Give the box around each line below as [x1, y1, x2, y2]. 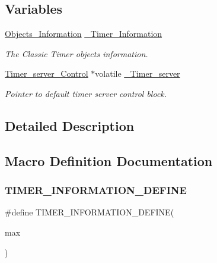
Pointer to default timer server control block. [5, 87, 167, 99]
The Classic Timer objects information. [5, 47, 148, 60]
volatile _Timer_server [95, 67, 180, 80]
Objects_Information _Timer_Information [5, 27, 162, 40]
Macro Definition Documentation [5, 151, 213, 170]
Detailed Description [5, 116, 135, 134]
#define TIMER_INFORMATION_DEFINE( [5, 206, 174, 218]
